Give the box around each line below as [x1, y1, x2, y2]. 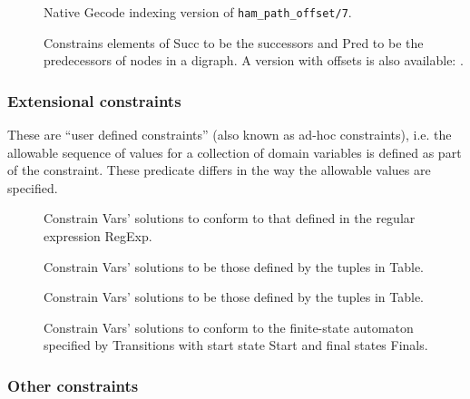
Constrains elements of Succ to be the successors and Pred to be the [44, 33, 424, 52]
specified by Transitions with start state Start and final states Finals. [44, 336, 428, 355]
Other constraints [7, 374, 139, 396]
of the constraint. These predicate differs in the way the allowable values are [7, 161, 431, 180]
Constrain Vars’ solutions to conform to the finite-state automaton [44, 317, 414, 336]
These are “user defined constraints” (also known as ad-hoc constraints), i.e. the [7, 125, 452, 144]
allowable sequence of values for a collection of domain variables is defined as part [7, 142, 462, 161]
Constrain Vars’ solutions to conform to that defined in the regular [44, 209, 416, 228]
